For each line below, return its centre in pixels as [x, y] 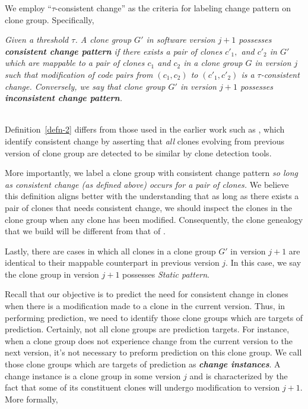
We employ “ [28, 8]
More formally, [31, 399]
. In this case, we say [263, 262]
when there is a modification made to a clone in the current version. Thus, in [145, 306]
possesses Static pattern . [166, 274]
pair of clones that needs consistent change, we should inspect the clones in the [148, 207]
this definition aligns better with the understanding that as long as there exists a [152, 196]
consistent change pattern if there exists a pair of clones [114, 51]
